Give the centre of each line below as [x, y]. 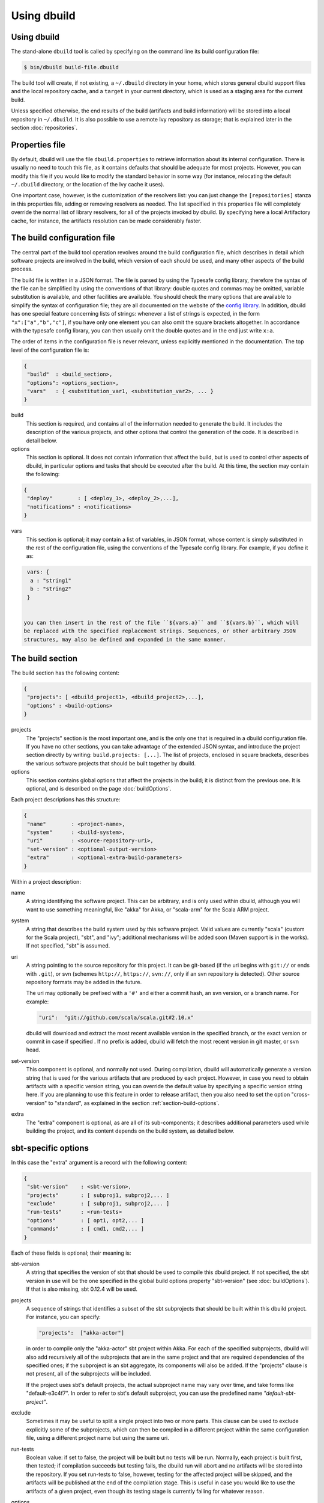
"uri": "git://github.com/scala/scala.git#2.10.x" [116, 1017]
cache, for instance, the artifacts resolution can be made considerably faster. [106, 221]
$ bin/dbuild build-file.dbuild [71, 67]
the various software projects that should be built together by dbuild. [111, 763]
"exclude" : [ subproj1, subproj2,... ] [98, 1203]
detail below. [42, 440]
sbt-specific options [50, 1148]
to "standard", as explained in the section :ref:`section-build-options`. [134, 1103]
